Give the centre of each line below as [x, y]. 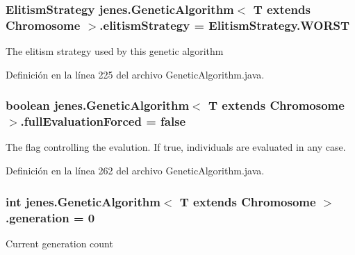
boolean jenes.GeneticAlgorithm [98, 105]
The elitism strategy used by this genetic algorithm [115, 51]
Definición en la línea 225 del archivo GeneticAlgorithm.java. [135, 74]
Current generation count [59, 243]
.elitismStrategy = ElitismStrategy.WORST [225, 25]
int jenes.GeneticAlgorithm [83, 201]
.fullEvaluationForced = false [103, 121]
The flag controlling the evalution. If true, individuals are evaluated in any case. [176, 147]
